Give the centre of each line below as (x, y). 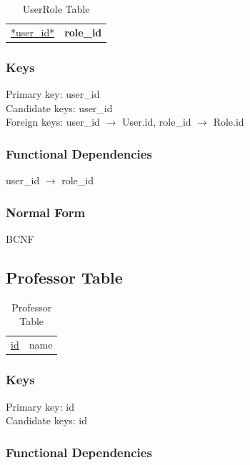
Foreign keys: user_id (53, 122)
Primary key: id (40, 406)
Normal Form (46, 212)
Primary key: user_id (53, 94)
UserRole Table (56, 9)
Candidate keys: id (47, 420)
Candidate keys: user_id (59, 107)
